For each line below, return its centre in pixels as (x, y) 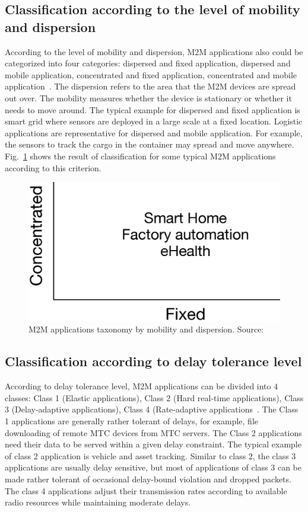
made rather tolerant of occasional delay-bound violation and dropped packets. (148, 479)
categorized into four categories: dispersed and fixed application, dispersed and (148, 63)
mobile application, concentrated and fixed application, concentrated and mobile (151, 74)
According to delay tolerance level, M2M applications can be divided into (138, 386)
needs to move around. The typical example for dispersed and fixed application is (153, 109)
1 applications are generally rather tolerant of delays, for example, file (132, 421)
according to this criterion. (53, 167)
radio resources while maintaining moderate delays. (98, 502)
